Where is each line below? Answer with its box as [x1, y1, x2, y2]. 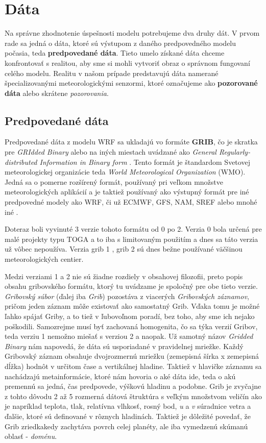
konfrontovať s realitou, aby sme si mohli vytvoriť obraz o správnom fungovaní [5, 57, 250, 68]
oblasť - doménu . [5, 431, 57, 441]
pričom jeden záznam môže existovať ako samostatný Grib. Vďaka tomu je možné [5, 301, 260, 311]
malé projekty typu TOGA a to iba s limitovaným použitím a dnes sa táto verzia [5, 233, 258, 244]
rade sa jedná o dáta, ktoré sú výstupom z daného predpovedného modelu [5, 37, 236, 48]
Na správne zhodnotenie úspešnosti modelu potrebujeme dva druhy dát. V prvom [5, 28, 260, 38]
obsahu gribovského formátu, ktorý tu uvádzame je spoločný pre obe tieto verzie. [5, 281, 258, 291]
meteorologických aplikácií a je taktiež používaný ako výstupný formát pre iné [5, 186, 249, 197]
